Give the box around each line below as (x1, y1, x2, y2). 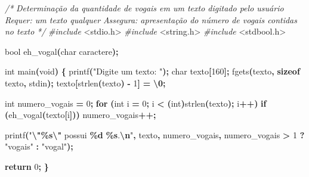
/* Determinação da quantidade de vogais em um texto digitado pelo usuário (5, 2, 284, 14)
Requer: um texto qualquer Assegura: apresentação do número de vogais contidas (5, 13, 297, 26)
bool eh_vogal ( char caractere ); (5, 45, 119, 57)
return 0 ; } (5, 160, 49, 172)
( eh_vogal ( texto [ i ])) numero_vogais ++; (5, 108, 156, 121)
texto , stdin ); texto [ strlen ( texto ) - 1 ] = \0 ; (5, 76, 166, 89)
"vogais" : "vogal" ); (5, 140, 73, 153)
